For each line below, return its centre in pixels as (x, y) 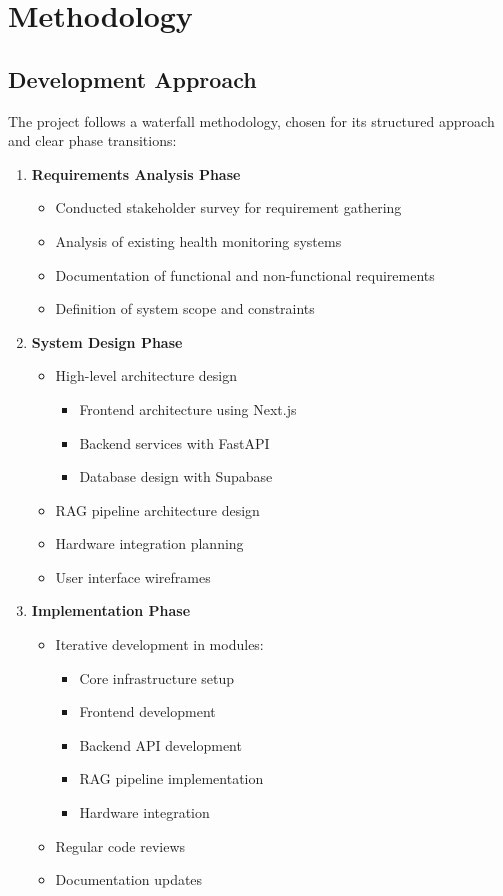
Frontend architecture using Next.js (188, 408)
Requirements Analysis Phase (136, 173)
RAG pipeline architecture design (157, 509)
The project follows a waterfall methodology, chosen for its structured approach (251, 120)
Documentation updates (129, 879)
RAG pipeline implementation (171, 778)
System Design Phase (107, 341)
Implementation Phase (111, 610)
